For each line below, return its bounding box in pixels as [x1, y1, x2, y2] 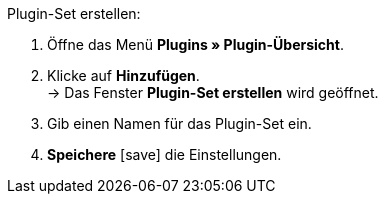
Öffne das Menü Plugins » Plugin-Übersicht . [47, 36, 344, 53]
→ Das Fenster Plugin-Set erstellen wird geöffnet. [47, 84, 379, 101]
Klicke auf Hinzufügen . [47, 67, 200, 84]
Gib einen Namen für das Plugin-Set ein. [47, 115, 312, 132]
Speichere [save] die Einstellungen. [47, 146, 282, 163]
